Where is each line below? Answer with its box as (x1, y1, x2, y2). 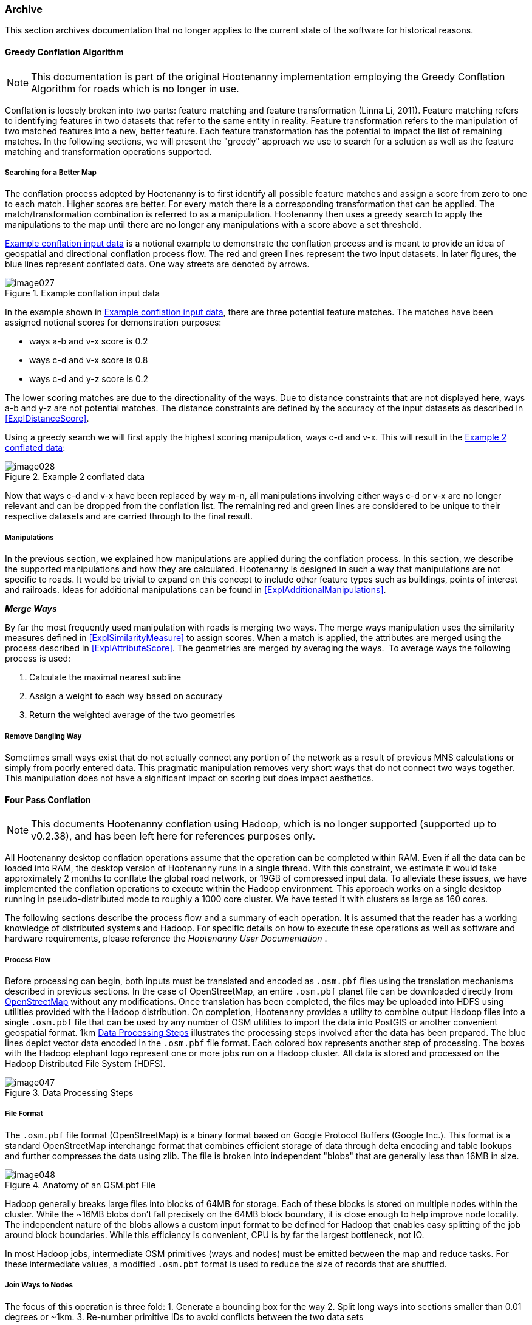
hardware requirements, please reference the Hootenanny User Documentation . (5, 933, 327, 944)
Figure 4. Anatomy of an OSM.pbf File (5, 1179, 156, 1190)
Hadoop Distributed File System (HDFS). (5, 1058, 166, 1069)
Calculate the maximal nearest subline (29, 672, 182, 683)
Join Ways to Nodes (5, 1281, 73, 1290)
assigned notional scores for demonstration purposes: (5, 317, 222, 328)
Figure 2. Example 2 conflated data (5, 471, 145, 482)
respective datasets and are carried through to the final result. (5, 511, 253, 522)
